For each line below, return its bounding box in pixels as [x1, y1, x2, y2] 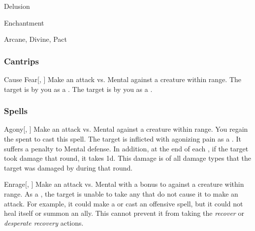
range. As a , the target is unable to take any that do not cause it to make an [4, 188, 238, 199]
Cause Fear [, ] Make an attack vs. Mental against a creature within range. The [4, 74, 242, 84]
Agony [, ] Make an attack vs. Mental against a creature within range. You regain [4, 124, 248, 134]
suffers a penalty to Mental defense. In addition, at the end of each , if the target [4, 143, 249, 153]
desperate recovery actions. [4, 217, 84, 228]
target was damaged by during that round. [4, 162, 133, 173]
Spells [4, 105, 28, 117]
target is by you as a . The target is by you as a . [4, 84, 153, 94]
